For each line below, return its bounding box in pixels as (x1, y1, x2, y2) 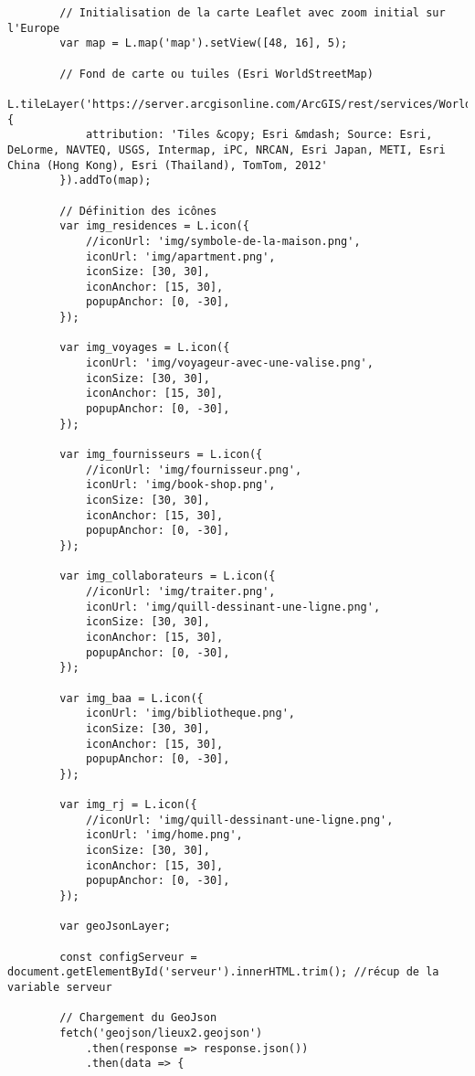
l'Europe (7, 21, 60, 35)
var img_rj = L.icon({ (59, 798, 197, 812)
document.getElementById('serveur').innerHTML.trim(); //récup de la (7, 965, 439, 979)
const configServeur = (59, 950, 197, 964)
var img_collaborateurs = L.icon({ (59, 570, 276, 583)
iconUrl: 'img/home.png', (85, 828, 243, 842)
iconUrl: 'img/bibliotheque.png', (85, 707, 295, 720)
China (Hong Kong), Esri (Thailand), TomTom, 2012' (7, 158, 328, 172)
